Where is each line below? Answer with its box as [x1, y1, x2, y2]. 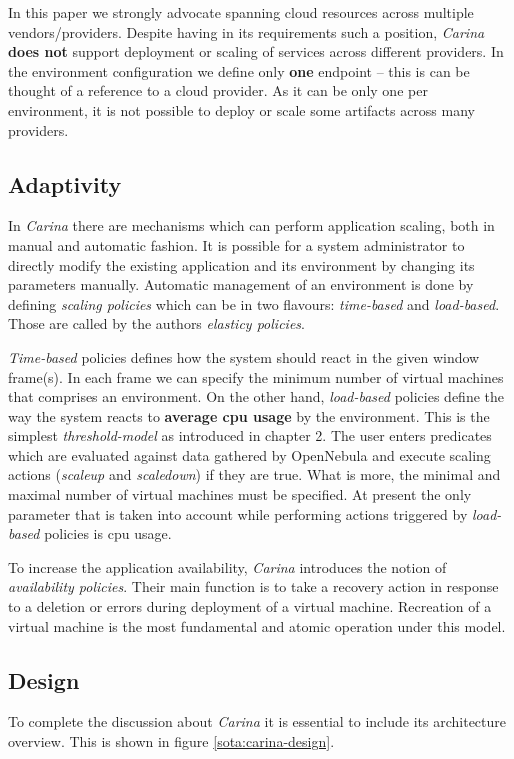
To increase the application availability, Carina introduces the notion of [8, 556, 447, 577]
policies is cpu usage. [44, 523, 172, 544]
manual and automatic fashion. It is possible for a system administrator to [8, 234, 465, 255]
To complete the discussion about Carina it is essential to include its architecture [8, 711, 506, 732]
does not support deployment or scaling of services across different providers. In [8, 41, 504, 62]
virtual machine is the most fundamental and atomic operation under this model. [8, 615, 506, 636]
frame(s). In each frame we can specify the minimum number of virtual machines [8, 366, 504, 387]
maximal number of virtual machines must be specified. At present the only [8, 484, 472, 505]
